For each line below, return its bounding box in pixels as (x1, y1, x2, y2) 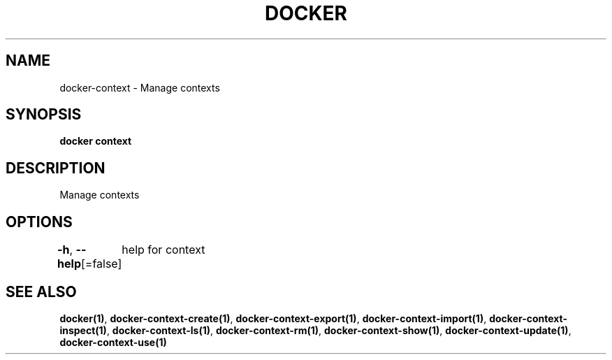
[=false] (80, 257, 122, 271)
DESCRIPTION (6, 159, 105, 177)
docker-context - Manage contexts (59, 81, 220, 94)
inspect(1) (59, 324, 107, 336)
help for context (122, 243, 205, 257)
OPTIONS (6, 213, 73, 231)
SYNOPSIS (6, 106, 82, 124)
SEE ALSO (6, 282, 77, 301)
